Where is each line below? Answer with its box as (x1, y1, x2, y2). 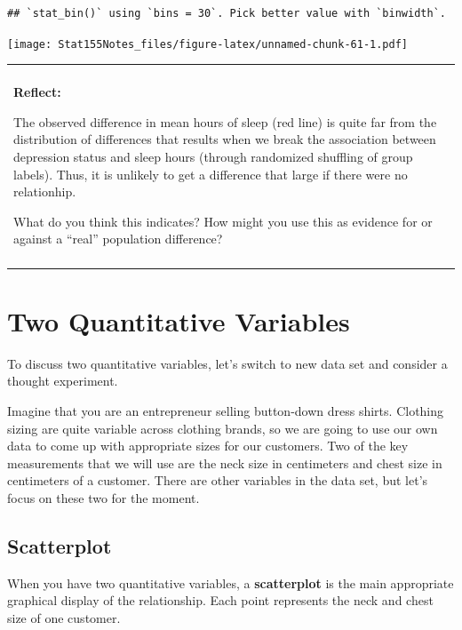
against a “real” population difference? (13, 229, 223, 248)
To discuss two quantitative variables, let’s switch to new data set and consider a (7, 354, 448, 372)
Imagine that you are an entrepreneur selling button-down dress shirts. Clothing (7, 402, 444, 420)
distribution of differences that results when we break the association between (13, 130, 436, 148)
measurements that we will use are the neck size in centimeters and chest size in (7, 453, 442, 472)
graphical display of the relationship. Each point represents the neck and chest (7, 591, 434, 610)
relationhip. (13, 182, 76, 201)
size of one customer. (7, 609, 121, 627)
